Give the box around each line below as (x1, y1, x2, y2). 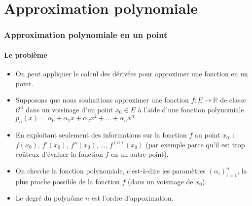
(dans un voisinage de (128, 176, 193, 186)
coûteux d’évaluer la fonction (15, 149, 103, 159)
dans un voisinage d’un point (26, 104, 113, 114)
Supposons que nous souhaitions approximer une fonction (15, 95, 189, 105)
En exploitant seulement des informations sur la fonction (15, 130, 187, 140)
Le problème (4, 49, 47, 60)
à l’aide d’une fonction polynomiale (138, 104, 244, 114)
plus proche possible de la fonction (15, 176, 120, 186)
